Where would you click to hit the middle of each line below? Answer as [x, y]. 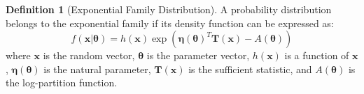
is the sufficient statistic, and [250, 69]
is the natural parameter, [97, 69]
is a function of [317, 55]
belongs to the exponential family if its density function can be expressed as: [170, 23]
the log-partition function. [62, 83]
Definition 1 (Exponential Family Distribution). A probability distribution [169, 9]
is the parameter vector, [198, 55]
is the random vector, [89, 55]
